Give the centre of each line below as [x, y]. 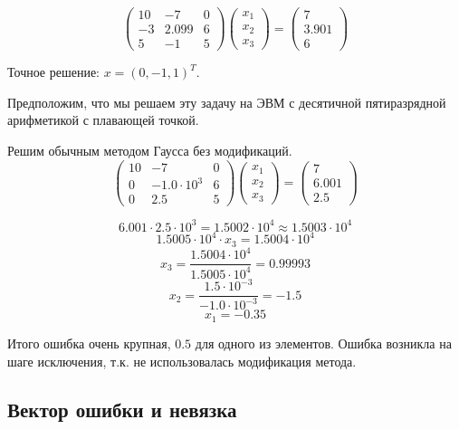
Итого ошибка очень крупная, [89, 343]
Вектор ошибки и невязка [122, 410]
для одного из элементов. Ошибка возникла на [323, 343]
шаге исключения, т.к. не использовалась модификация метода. [182, 361]
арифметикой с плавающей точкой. [103, 120]
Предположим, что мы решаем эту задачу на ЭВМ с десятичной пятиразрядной [227, 102]
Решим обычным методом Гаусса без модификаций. [150, 150]
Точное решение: [54, 72]
